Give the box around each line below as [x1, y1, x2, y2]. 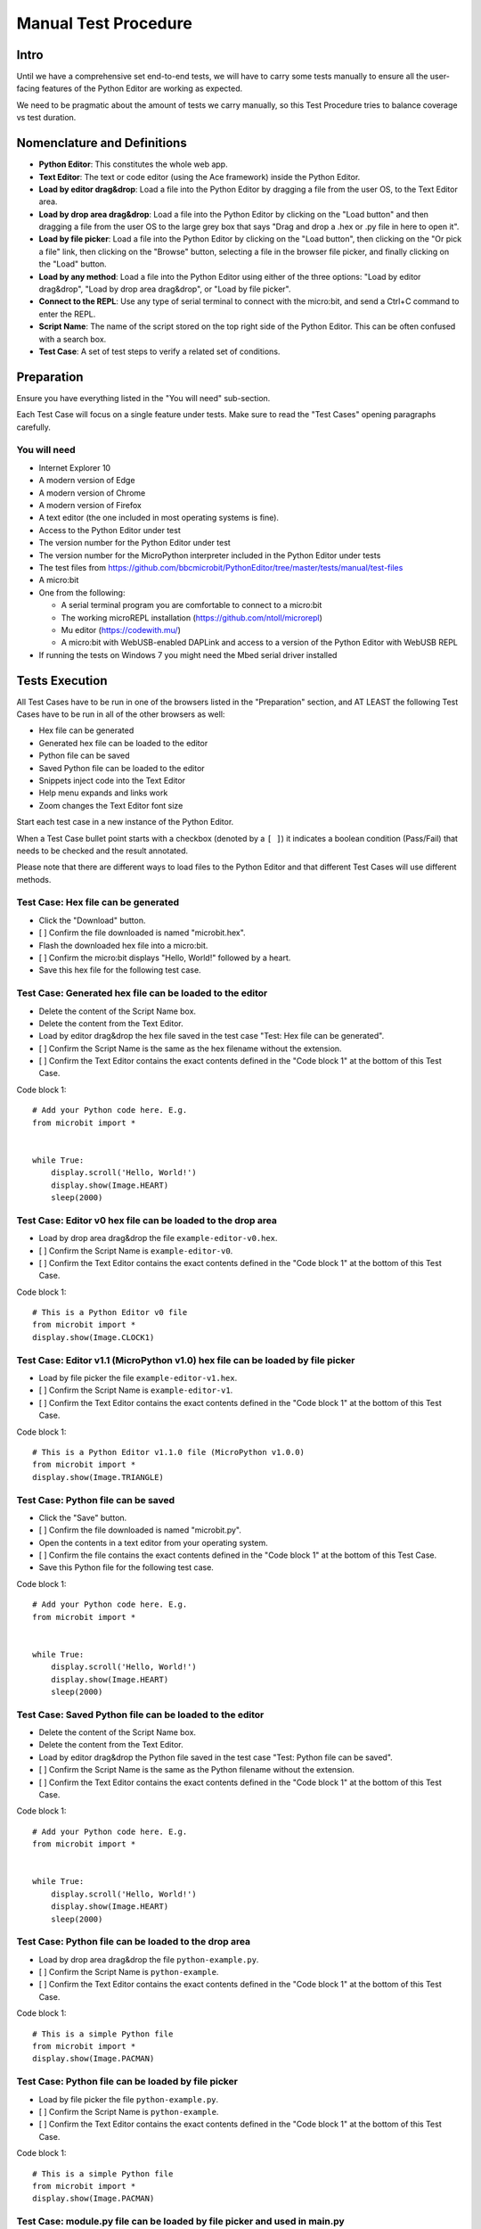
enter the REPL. [38, 308, 96, 319]
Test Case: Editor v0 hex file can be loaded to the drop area [16, 1213, 278, 1226]
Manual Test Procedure [16, 13, 193, 33]
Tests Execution [16, 673, 108, 688]
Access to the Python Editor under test [38, 524, 182, 535]
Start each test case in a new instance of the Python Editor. [16, 817, 234, 827]
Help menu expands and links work [38, 787, 168, 798]
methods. [16, 874, 52, 884]
